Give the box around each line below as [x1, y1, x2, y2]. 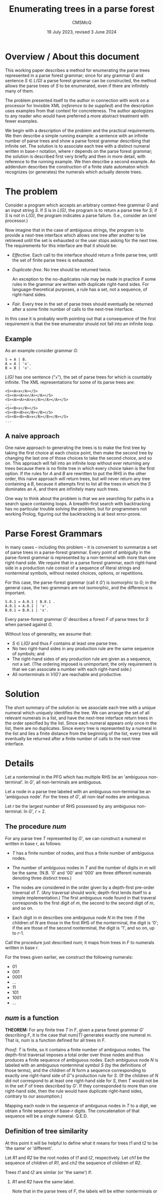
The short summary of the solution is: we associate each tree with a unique [5, 705, 156, 710]
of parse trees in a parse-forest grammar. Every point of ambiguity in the [5, 549, 151, 556]
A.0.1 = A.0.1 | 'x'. [5, 604, 49, 609]
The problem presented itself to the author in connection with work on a [5, 97, 149, 103]
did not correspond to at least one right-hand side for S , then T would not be [5, 1078, 159, 1083]
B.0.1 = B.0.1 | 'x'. [5, 608, 49, 613]
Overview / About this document [5, 51, 140, 62]
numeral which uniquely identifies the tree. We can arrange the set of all [5, 710, 150, 716]
